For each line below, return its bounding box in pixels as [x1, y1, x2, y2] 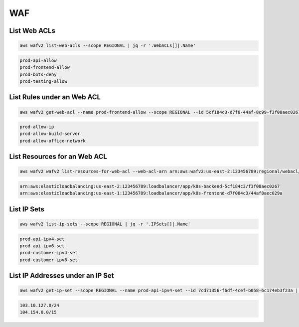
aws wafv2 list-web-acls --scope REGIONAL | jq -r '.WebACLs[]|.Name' [19, 43, 196, 48]
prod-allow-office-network [19, 138, 86, 144]
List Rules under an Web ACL [9, 93, 101, 102]
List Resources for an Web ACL [9, 153, 107, 161]
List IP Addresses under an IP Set [9, 272, 114, 280]
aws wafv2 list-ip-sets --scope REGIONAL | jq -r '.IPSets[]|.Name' [19, 221, 191, 227]
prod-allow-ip [19, 124, 54, 130]
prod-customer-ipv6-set [19, 257, 78, 263]
